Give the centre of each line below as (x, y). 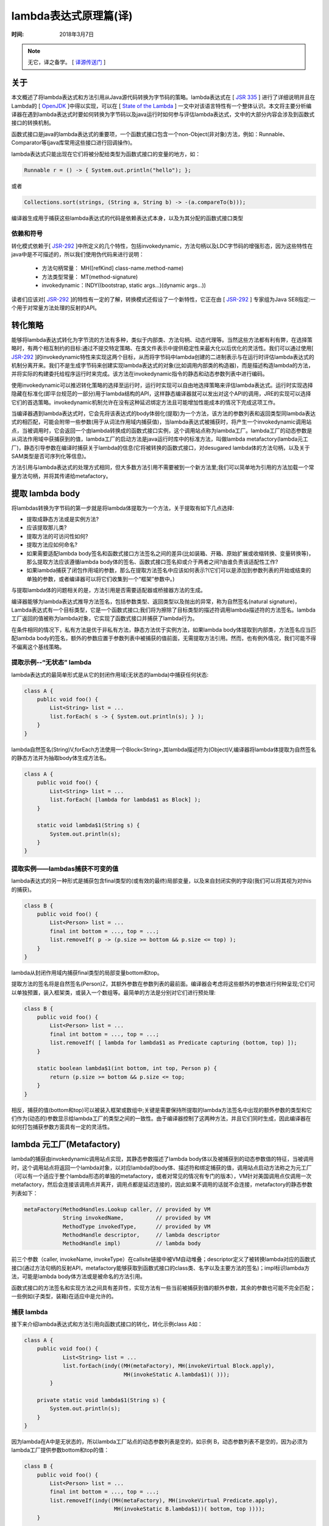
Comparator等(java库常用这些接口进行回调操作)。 (73, 143)
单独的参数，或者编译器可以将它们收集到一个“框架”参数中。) (101, 579)
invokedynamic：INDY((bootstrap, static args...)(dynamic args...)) (124, 285)
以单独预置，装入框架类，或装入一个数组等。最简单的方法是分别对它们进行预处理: (114, 993)
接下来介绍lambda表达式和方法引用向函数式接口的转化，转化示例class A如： (107, 1324)
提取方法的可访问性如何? (57, 536)
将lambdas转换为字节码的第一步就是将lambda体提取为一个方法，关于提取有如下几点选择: (123, 508)
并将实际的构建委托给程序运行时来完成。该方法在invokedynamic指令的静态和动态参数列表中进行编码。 (140, 374)
